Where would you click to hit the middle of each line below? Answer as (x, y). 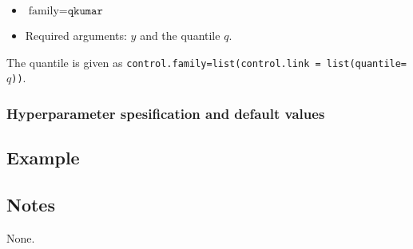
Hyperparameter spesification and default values (166, 113)
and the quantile (180, 35)
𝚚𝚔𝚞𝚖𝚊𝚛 (85, 11)
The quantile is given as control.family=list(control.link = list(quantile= (207, 62)
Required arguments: (76, 35)
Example (43, 158)
